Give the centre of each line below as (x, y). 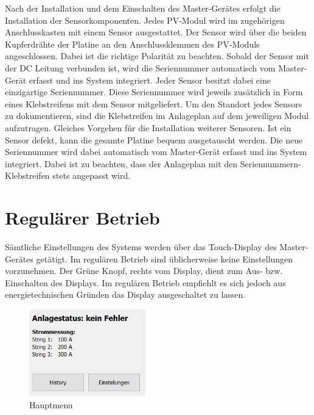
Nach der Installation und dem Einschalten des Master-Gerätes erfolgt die (143, 8)
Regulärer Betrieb (82, 218)
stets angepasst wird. (92, 175)
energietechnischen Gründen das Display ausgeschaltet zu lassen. (125, 294)
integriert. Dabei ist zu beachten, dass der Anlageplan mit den (121, 163)
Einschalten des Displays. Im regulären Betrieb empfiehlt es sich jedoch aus (145, 282)
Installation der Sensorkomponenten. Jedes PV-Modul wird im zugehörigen (145, 20)
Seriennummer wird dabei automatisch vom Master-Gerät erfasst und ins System (156, 152)
